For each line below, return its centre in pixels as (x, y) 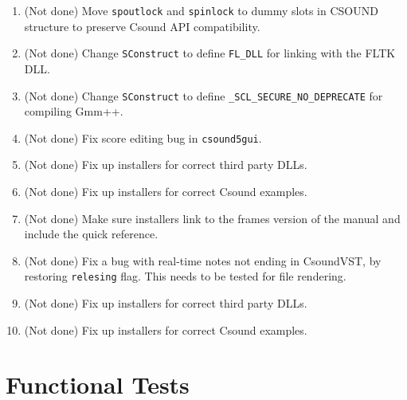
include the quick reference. (91, 234)
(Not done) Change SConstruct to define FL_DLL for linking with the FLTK (210, 53)
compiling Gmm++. (74, 111)
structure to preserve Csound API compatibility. (142, 26)
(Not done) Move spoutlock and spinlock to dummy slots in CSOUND (201, 10)
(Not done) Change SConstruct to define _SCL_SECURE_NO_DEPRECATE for (203, 95)
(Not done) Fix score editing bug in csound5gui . (143, 137)
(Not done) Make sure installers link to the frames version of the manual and (212, 218)
